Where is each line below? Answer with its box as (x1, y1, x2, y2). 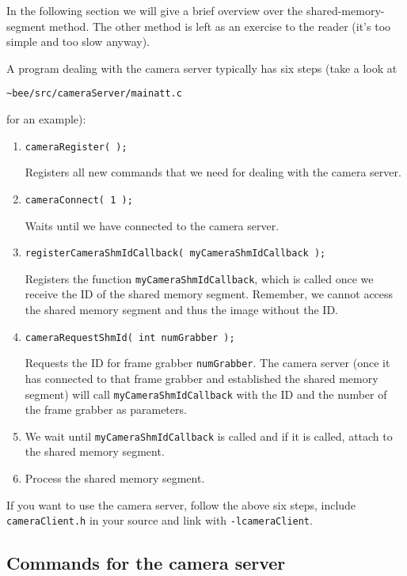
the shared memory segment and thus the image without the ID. (25, 301, 338, 318)
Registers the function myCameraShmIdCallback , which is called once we (25, 270, 374, 286)
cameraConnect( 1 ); (25, 194, 133, 206)
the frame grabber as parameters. (25, 401, 187, 418)
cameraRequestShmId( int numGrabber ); (25, 332, 235, 343)
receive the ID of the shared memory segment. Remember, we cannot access (25, 286, 394, 302)
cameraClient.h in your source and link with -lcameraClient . (6, 512, 313, 529)
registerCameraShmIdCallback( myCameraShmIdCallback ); (25, 248, 326, 260)
